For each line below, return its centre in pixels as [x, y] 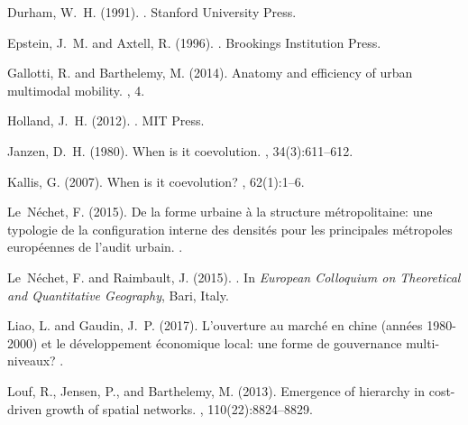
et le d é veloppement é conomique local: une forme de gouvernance [222, 342]
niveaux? [32, 360]
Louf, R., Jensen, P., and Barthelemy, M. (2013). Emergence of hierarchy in [216, 390]
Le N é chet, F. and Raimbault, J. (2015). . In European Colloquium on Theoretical [234, 277]
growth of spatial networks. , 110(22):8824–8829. [179, 408]
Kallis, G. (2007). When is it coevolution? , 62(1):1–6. [156, 181]
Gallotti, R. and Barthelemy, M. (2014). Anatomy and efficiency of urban [210, 73]
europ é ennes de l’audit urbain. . [95, 247]
